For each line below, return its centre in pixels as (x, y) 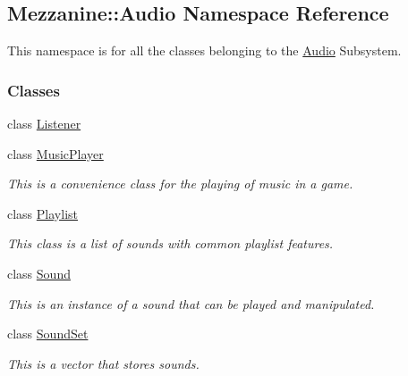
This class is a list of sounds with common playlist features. (170, 243)
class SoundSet (48, 334)
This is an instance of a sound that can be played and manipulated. (191, 303)
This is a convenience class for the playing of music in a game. (180, 184)
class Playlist (42, 213)
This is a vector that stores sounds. (103, 363)
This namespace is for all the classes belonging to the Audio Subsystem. (204, 50)
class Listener (44, 124)
